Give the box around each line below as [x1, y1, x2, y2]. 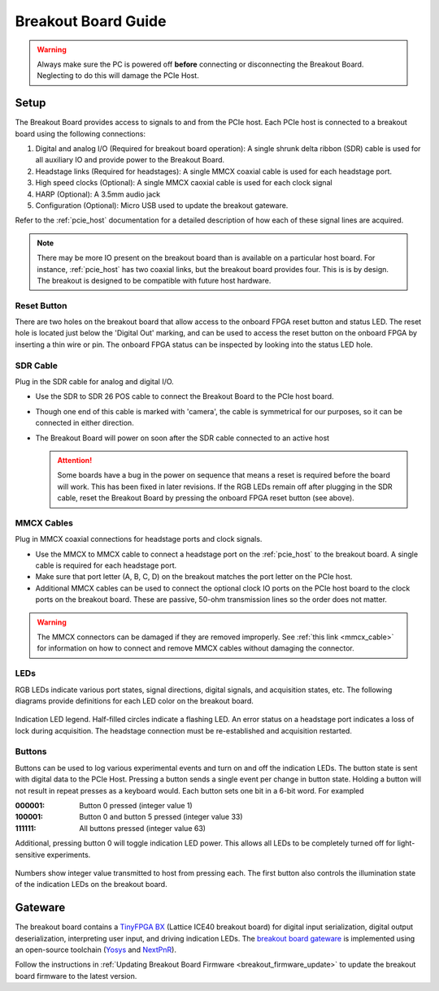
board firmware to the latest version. [15, 971, 137, 980]
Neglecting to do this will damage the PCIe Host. [37, 71, 199, 80]
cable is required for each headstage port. [35, 560, 177, 570]
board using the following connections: [15, 128, 146, 138]
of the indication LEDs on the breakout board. [15, 880, 167, 889]
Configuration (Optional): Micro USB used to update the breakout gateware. [35, 200, 289, 210]
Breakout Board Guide [15, 12, 167, 30]
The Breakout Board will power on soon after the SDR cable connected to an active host [35, 433, 329, 443]
